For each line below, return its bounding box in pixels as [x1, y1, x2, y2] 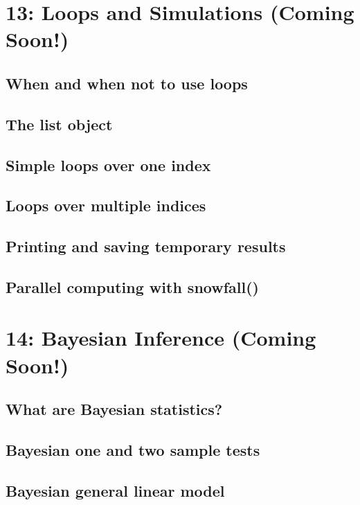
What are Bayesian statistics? [6, 398, 223, 420]
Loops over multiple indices [6, 195, 206, 216]
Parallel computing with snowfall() [6, 276, 259, 297]
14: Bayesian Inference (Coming [6, 324, 316, 352]
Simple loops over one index [6, 154, 211, 175]
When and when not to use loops [6, 72, 248, 94]
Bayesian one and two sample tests [6, 438, 260, 460]
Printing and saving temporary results [6, 236, 286, 257]
